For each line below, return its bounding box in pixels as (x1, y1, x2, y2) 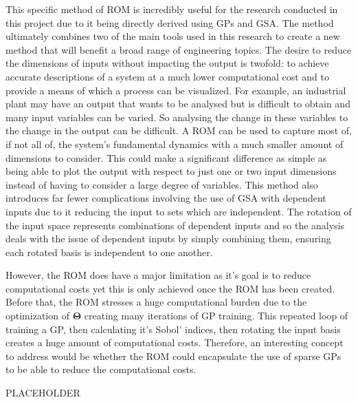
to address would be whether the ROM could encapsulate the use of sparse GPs (5, 348, 342, 363)
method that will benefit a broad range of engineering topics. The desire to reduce (5, 42, 352, 56)
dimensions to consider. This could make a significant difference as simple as (5, 150, 327, 165)
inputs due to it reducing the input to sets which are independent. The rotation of (5, 204, 352, 218)
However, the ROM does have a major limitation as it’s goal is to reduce (5, 268, 311, 282)
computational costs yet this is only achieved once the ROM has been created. (5, 281, 335, 295)
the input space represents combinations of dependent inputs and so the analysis (5, 218, 345, 232)
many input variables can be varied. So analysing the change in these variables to (5, 109, 348, 124)
